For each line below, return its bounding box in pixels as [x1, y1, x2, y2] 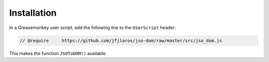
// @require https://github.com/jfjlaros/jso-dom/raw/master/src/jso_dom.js [19, 37, 222, 43]
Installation [9, 7, 57, 18]
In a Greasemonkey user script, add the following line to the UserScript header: [9, 25, 176, 31]
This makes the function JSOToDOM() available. [9, 50, 107, 56]
